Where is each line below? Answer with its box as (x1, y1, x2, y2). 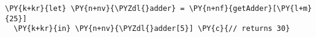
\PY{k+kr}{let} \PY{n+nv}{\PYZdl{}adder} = (5, 4, 185, 13)
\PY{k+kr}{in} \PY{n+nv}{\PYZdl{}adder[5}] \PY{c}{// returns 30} (13, 24, 290, 33)
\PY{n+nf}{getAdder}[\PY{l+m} (189, 4, 312, 13)
